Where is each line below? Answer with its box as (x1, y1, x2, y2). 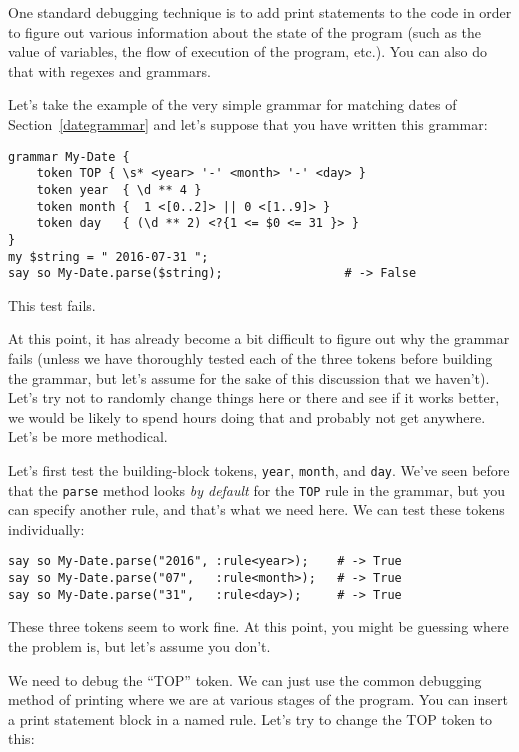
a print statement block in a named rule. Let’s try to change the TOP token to (8, 708, 493, 729)
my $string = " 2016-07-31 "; (8, 249, 209, 264)
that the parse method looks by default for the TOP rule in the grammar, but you (8, 479, 505, 500)
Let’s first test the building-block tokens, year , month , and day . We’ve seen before (8, 459, 510, 480)
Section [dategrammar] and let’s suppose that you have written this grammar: (8, 113, 488, 134)
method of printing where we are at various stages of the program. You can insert (8, 689, 508, 710)
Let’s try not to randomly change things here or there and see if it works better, (8, 387, 500, 408)
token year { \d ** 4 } (36, 182, 202, 197)
